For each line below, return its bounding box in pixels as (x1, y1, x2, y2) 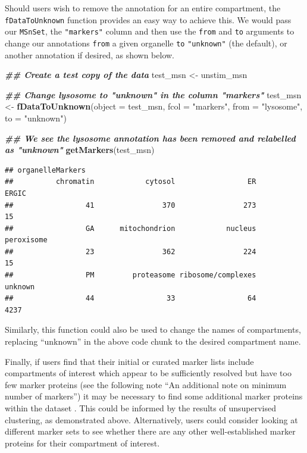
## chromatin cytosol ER (5, 177, 256, 186)
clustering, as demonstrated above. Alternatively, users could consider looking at (5, 413, 298, 426)
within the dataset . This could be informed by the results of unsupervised (5, 402, 276, 414)
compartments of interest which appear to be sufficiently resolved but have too (5, 367, 292, 379)
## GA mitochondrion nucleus (5, 224, 256, 233)
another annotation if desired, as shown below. (5, 48, 174, 61)
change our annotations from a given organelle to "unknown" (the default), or (5, 36, 287, 49)
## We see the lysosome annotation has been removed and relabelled (5, 132, 296, 144)
